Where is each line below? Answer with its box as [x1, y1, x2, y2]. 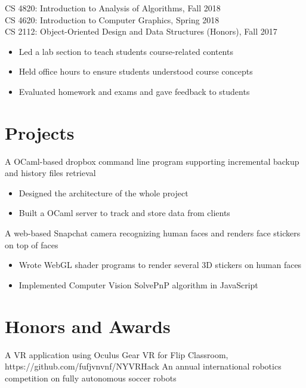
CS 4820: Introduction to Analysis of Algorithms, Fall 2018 [5, 2, 221, 14]
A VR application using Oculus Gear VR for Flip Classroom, [5, 348, 228, 361]
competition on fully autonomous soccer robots [5, 371, 177, 384]
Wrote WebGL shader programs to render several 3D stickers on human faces [18, 258, 302, 271]
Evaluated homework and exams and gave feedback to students [18, 85, 250, 97]
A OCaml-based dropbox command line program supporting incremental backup [5, 155, 299, 167]
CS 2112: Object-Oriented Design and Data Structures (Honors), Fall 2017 [5, 25, 277, 38]
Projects [5, 120, 75, 144]
